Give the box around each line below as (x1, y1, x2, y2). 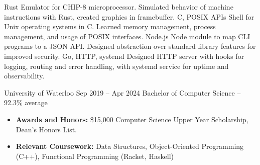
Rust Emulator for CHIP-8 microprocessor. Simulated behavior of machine (4, 2, 233, 12)
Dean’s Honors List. (16, 124, 77, 134)
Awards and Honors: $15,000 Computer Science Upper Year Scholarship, (16, 114, 248, 124)
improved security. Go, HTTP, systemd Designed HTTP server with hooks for (4, 50, 244, 61)
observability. (4, 70, 45, 81)
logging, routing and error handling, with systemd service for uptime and (4, 60, 229, 71)
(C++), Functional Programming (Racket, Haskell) (16, 150, 174, 161)
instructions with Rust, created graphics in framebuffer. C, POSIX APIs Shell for (4, 11, 254, 22)
